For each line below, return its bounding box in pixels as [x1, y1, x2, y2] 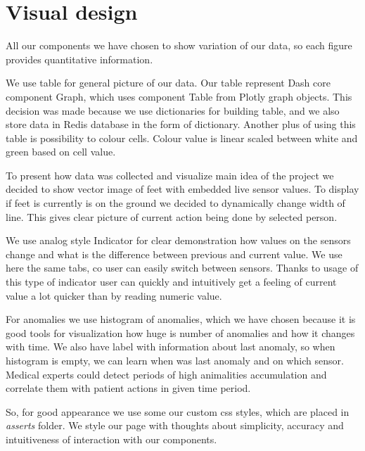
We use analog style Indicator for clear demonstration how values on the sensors [6, 233, 351, 248]
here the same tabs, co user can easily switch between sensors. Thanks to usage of [6, 260, 359, 275]
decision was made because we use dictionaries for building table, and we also [6, 103, 340, 117]
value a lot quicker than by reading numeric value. [6, 288, 222, 303]
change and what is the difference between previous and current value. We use [6, 246, 342, 261]
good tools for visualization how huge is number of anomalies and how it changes [6, 325, 355, 340]
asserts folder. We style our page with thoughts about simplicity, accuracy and [6, 418, 344, 433]
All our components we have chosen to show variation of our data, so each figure [6, 38, 352, 53]
